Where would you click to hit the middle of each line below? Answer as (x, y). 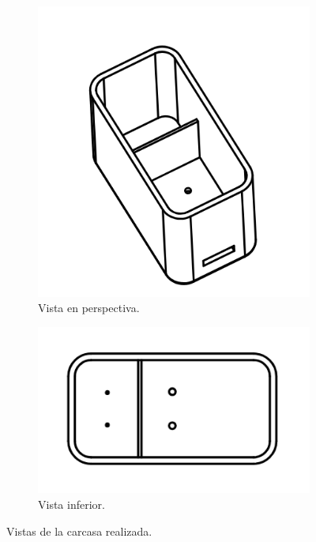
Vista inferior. (71, 504)
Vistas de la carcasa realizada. (79, 531)
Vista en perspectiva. (89, 308)
